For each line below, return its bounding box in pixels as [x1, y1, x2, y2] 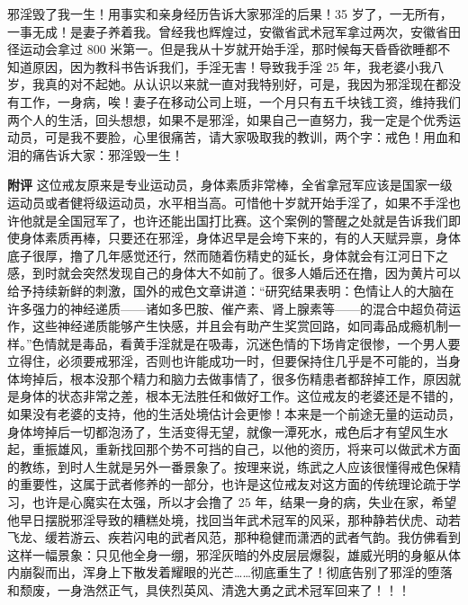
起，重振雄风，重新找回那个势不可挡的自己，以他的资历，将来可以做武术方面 [7, 440, 461, 458]
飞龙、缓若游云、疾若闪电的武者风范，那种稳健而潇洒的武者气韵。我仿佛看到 [7, 528, 461, 547]
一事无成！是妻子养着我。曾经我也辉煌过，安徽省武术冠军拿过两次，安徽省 [7, 22, 448, 40]
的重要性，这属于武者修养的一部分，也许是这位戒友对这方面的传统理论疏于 [7, 475, 448, 494]
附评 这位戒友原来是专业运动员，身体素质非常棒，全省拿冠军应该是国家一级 [7, 175, 453, 194]
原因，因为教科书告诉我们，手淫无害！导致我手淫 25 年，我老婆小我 [31, 57, 432, 76]
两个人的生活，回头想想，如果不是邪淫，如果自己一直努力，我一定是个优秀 [7, 110, 448, 129]
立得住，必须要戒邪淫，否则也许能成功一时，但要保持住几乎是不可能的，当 [7, 351, 448, 370]
